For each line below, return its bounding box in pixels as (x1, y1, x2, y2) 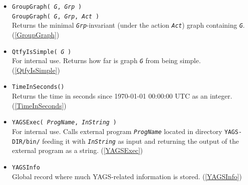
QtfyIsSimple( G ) (12, 48, 71, 55)
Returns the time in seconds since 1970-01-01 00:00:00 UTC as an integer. (12, 91, 232, 101)
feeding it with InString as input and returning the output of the (42, 135, 239, 146)
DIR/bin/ (12, 138, 40, 145)
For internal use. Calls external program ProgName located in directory (12, 126, 222, 136)
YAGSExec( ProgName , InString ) (12, 119, 117, 126)
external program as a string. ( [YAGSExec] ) (12, 145, 143, 155)
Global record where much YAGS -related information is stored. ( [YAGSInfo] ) (12, 171, 242, 181)
